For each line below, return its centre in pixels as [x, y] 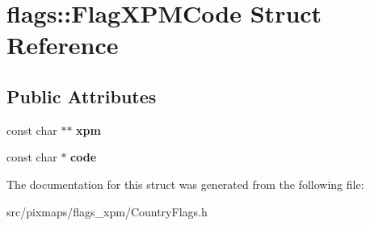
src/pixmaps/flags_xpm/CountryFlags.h [107, 211]
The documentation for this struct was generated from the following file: [185, 184]
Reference [63, 45]
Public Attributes [82, 96]
